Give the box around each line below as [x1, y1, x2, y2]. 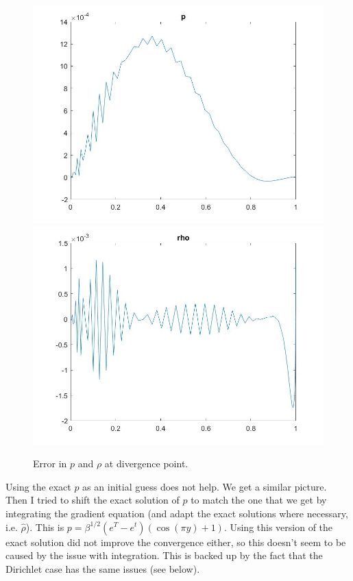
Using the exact [5, 479, 71, 493]
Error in [33, 456, 67, 471]
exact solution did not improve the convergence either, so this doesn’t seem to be [5, 534, 346, 549]
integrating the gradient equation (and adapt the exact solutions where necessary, [5, 506, 348, 520]
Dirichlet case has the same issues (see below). [5, 561, 200, 576]
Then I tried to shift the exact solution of [5, 493, 180, 507]
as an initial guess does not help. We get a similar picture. [82, 479, 327, 493]
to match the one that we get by [191, 493, 327, 507]
